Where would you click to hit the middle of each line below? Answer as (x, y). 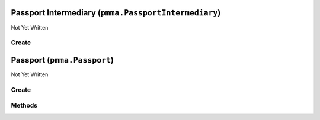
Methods (24, 105)
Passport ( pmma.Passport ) (63, 60)
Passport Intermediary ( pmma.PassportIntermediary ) (116, 13)
